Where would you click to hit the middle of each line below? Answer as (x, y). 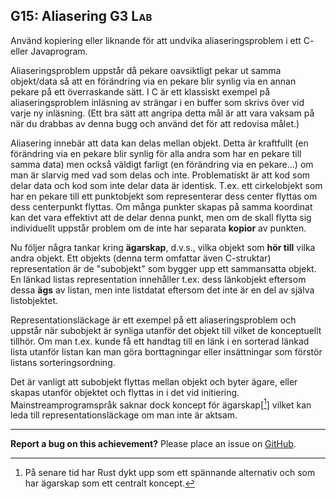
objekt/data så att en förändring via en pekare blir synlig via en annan (153, 81)
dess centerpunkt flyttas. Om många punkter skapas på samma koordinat (161, 206)
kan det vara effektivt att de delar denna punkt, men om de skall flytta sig (161, 217)
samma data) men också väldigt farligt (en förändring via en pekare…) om (162, 164)
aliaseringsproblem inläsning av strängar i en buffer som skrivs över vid (157, 102)
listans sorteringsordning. (63, 362)
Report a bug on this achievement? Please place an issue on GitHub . (153, 444)
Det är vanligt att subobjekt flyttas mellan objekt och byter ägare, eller (154, 381)
